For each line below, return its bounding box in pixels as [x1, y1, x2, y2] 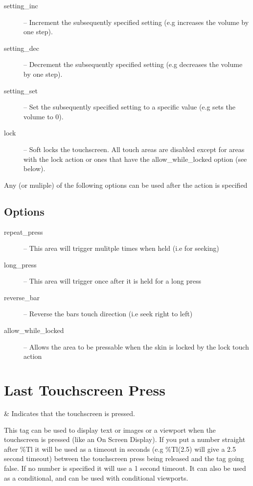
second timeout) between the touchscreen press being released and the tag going [4, 453, 244, 464]
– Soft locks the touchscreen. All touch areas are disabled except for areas [23, 144, 245, 154]
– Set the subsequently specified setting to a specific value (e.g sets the [23, 102, 235, 112]
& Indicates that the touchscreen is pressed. [4, 408, 135, 418]
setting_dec [4, 43, 40, 53]
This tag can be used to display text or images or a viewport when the [4, 424, 216, 435]
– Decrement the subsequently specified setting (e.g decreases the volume [23, 59, 243, 69]
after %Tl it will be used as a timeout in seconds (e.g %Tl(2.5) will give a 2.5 [4, 443, 236, 454]
